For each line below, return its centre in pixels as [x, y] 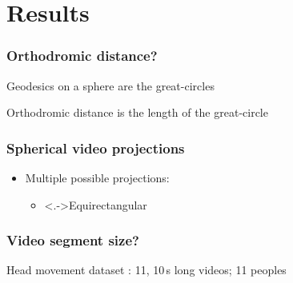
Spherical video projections [96, 147]
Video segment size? [73, 240]
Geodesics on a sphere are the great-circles [110, 85]
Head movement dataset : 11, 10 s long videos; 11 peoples [146, 270]
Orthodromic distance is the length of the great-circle [137, 112]
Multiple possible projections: [97, 177]
